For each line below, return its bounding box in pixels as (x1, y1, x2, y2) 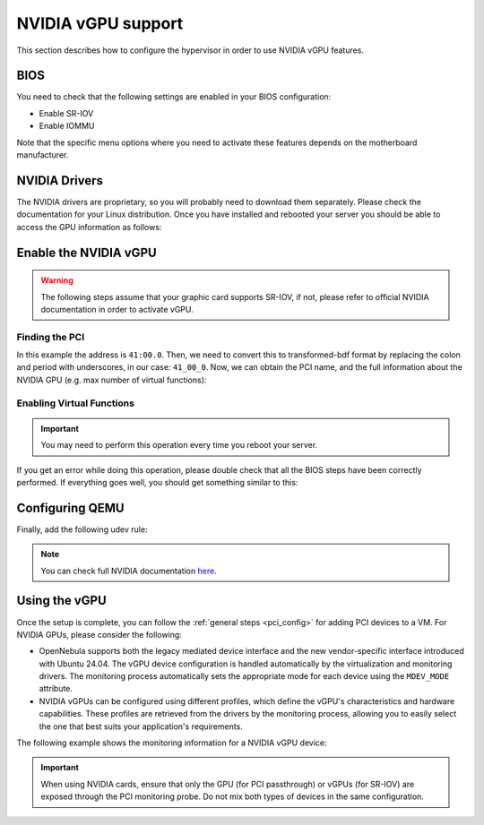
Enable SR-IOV (39, 107, 94, 118)
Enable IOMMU (39, 121, 95, 132)
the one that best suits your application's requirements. (39, 721, 244, 732)
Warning (40, 275, 73, 286)
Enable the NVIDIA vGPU (16, 245, 157, 260)
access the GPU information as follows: (16, 221, 162, 232)
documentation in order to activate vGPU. (40, 304, 194, 314)
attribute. (39, 683, 73, 694)
